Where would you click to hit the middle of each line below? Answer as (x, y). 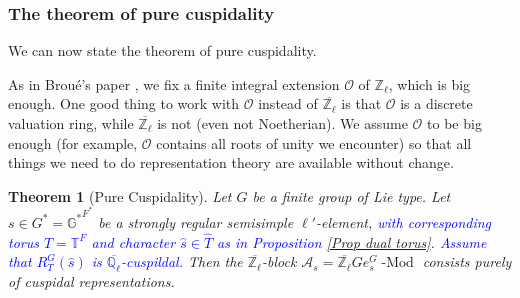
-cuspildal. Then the (182, 261)
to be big (454, 123)
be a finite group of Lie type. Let (351, 195)
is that (361, 103)
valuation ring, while (71, 123)
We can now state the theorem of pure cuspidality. (162, 50)
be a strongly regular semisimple (196, 221)
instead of (288, 103)
